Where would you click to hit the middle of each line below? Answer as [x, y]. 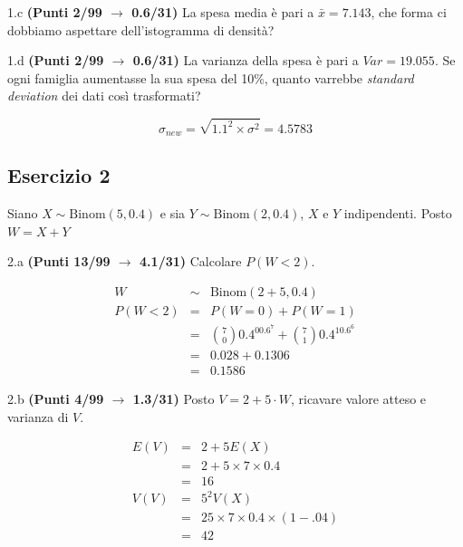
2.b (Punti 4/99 [56, 399]
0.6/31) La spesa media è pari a [223, 12]
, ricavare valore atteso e [358, 399]
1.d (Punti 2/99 [56, 60]
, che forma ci [409, 12]
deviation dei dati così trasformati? [104, 96]
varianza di [38, 416]
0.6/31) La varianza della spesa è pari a [246, 60]
